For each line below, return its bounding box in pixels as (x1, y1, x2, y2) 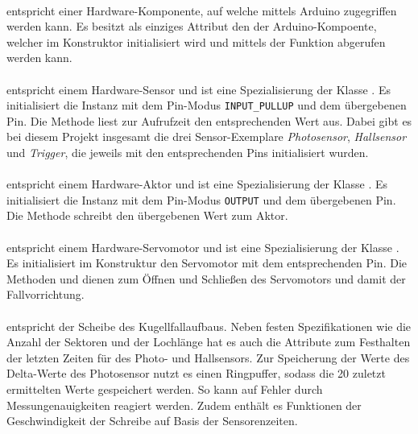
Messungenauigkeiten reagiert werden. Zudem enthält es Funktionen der (6, 396, 362, 413)
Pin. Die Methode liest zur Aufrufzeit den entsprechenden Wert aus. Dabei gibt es (6, 112, 412, 129)
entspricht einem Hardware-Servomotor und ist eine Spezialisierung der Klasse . (6, 238, 399, 255)
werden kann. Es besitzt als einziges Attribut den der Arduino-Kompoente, (6, 18, 377, 35)
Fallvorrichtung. (6, 286, 85, 303)
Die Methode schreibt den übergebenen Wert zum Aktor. (6, 207, 288, 224)
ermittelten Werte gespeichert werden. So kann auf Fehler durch (6, 380, 323, 397)
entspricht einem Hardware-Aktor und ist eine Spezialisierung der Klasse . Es (6, 176, 387, 192)
